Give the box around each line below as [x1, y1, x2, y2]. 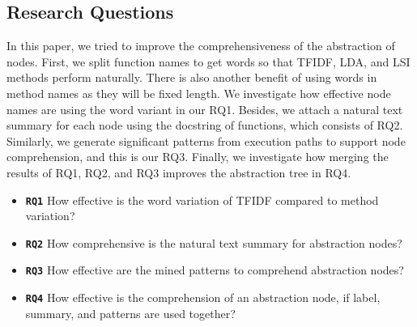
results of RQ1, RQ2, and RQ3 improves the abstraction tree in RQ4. [6, 163, 351, 180]
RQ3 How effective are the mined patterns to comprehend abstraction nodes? [25, 261, 404, 278]
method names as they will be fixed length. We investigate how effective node [6, 84, 391, 101]
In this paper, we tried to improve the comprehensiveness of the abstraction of [6, 37, 395, 54]
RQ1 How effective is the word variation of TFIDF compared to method [25, 191, 379, 208]
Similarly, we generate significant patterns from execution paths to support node [6, 132, 406, 149]
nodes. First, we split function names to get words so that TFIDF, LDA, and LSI [6, 53, 411, 70]
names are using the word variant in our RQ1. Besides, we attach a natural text [6, 100, 403, 117]
